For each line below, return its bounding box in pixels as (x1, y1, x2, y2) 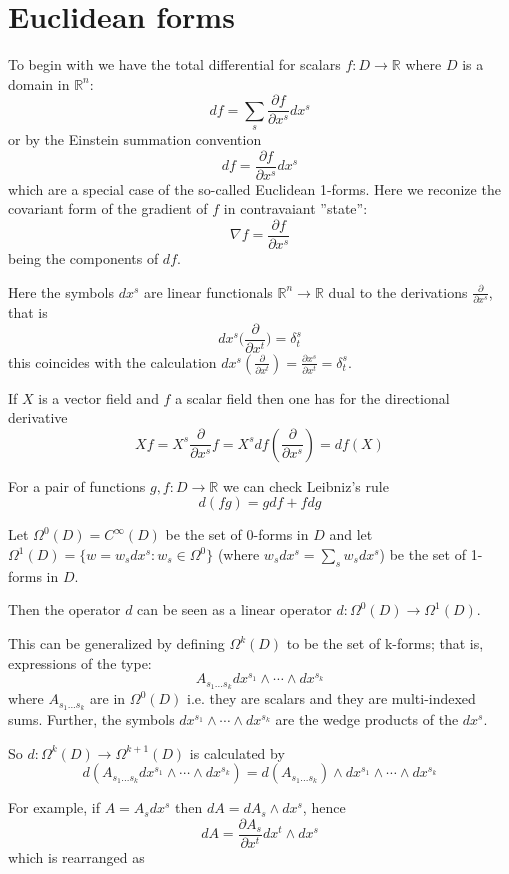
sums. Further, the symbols (8, 708, 175, 729)
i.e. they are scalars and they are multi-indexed (187, 688, 476, 709)
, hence (302, 797, 346, 818)
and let (329, 524, 373, 545)
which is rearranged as (8, 846, 145, 867)
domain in (8, 73, 70, 94)
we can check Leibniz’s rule (222, 475, 389, 496)
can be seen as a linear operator (137, 599, 332, 620)
